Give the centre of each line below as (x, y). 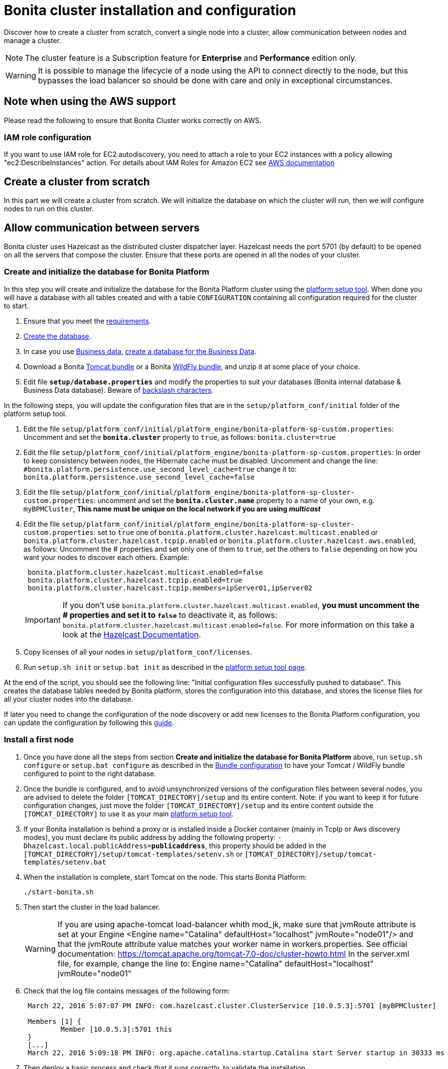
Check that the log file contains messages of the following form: (127, 991)
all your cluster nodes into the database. (69, 699)
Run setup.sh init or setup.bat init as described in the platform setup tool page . (165, 667)
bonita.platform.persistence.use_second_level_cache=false (139, 477)
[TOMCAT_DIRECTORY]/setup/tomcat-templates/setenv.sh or (133, 854)
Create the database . (58, 336)
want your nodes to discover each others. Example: (106, 557)
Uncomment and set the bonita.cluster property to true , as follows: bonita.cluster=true (180, 437)
